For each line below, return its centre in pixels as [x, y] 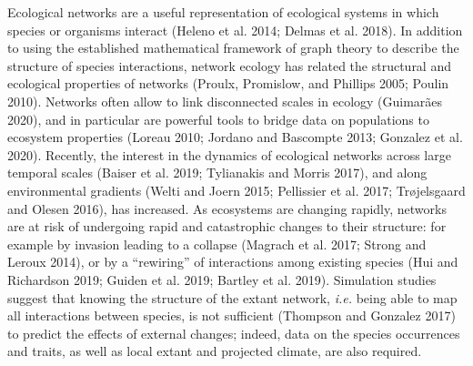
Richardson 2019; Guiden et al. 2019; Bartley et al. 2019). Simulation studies [222, 279]
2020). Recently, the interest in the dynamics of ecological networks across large [229, 154]
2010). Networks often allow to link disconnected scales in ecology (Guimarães [225, 101]
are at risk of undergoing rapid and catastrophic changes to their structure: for [227, 226]
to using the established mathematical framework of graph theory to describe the [233, 48]
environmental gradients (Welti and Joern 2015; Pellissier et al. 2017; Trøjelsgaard [236, 190]
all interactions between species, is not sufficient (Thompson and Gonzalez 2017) [231, 315]
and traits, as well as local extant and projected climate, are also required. [215, 351]
